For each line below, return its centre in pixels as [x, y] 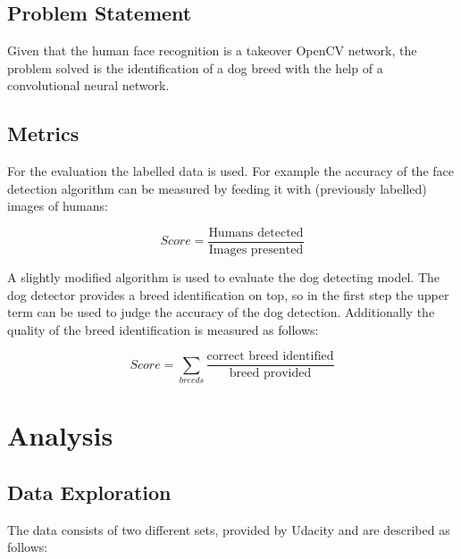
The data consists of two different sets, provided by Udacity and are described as [229, 529]
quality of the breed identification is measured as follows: [163, 329]
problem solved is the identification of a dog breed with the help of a [195, 67]
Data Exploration [89, 492]
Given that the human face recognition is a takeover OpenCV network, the [212, 50]
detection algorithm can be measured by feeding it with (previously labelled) [217, 188]
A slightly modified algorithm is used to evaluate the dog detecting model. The [224, 277]
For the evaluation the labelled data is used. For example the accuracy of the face [230, 171]
